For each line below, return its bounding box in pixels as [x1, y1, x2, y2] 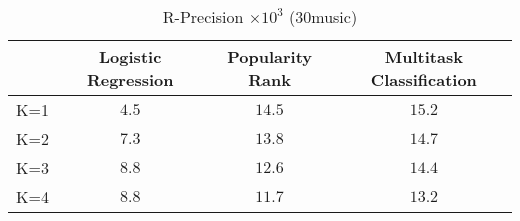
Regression [86, 68, 174, 91]
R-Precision [162, 5, 244, 28]
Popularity [227, 45, 312, 68]
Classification [370, 68, 477, 91]
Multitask [384, 45, 463, 68]
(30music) [289, 5, 358, 28]
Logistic [99, 45, 162, 68]
